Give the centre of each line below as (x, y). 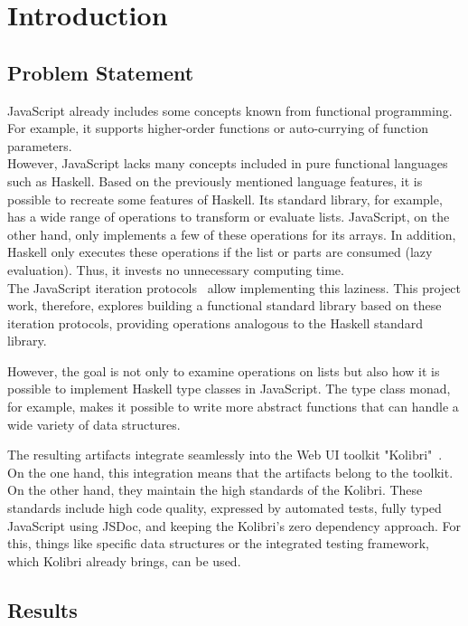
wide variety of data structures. (94, 424)
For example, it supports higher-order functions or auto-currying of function (218, 128)
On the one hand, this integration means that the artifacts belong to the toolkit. (230, 472)
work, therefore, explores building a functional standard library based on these (225, 305)
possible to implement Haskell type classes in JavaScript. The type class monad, (229, 389)
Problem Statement (101, 72)
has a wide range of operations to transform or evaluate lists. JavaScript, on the (229, 217)
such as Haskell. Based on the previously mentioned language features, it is (215, 180)
